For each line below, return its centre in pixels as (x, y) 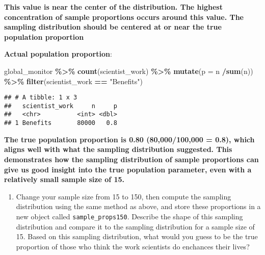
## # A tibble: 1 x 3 (41, 98)
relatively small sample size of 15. (64, 179)
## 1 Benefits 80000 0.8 (61, 123)
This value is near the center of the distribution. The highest (113, 7)
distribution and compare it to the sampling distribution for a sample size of (135, 226)
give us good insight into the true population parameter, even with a (128, 169)
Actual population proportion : (58, 54)
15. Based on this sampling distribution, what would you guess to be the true (137, 236)
